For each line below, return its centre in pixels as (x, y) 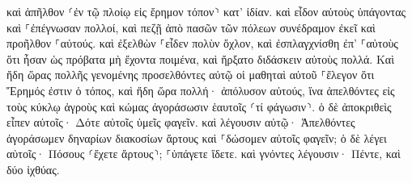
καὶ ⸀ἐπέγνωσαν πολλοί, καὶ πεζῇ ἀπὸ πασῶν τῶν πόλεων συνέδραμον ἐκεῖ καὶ (191, 27)
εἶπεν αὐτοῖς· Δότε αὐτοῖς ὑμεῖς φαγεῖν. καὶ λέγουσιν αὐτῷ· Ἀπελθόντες (181, 122)
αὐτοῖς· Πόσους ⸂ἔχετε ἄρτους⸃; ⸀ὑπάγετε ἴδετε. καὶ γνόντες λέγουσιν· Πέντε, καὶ (204, 154)
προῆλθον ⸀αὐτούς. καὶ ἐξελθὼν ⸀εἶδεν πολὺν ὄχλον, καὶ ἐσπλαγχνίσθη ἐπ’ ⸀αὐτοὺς (202, 43)
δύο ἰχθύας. (33, 169)
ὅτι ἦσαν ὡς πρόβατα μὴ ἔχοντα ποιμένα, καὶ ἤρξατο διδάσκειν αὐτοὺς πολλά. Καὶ (200, 58)
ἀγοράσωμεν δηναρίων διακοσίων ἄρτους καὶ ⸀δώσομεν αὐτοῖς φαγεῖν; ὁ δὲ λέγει (197, 137)
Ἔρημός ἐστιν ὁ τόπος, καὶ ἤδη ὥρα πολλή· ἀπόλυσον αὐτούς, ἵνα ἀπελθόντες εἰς (201, 90)
